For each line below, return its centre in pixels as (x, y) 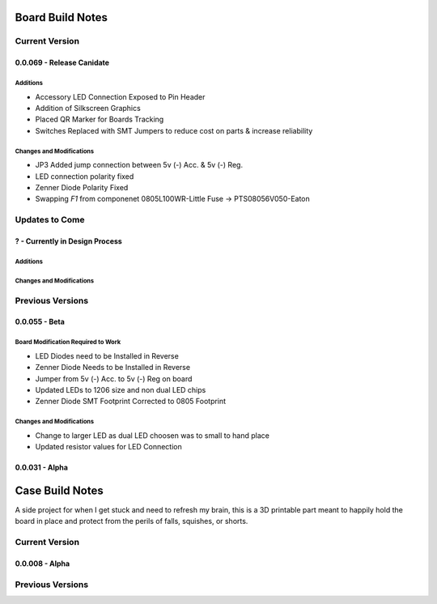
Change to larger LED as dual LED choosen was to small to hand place (153, 435)
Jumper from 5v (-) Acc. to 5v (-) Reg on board (114, 379)
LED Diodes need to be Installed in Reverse (107, 355)
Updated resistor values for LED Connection (108, 447)
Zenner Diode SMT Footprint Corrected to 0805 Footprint (131, 402)
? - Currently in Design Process (69, 241)
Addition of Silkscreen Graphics (88, 108)
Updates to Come (50, 220)
